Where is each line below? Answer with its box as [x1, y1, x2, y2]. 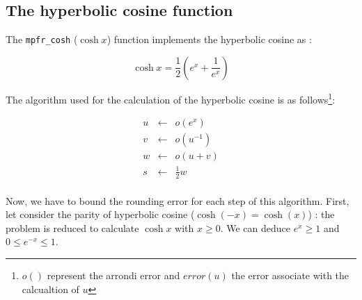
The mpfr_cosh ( [6, 32, 78, 47]
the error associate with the [231, 267, 349, 282]
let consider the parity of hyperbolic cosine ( [6, 207, 195, 222]
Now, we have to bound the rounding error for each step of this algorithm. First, [6, 193, 349, 208]
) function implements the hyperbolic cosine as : [107, 32, 312, 47]
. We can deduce [220, 220, 290, 235]
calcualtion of [22, 281, 79, 296]
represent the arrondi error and [47, 267, 180, 282]
